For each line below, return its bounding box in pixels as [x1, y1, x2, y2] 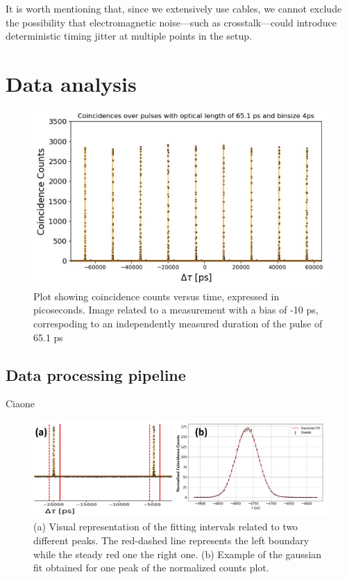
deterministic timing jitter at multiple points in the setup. [6, 28, 252, 43]
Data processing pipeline [6, 364, 186, 385]
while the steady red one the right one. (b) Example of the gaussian [33, 546, 322, 561]
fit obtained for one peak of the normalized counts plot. [33, 560, 269, 575]
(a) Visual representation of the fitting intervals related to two [33, 519, 298, 534]
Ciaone [6, 396, 35, 411]
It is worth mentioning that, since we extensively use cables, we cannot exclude [6, 1, 342, 15]
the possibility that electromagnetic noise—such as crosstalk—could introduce [6, 15, 337, 29]
